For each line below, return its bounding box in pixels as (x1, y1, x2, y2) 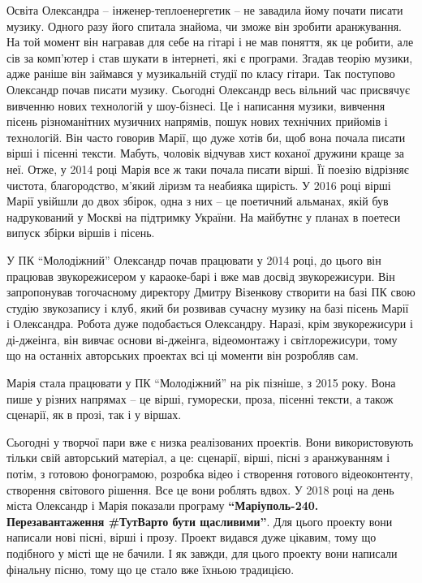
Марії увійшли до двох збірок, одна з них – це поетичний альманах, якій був (6, 192, 389, 209)
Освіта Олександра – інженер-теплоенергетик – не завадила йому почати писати (6, 2, 403, 18)
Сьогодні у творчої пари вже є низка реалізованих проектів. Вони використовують (6, 433, 414, 450)
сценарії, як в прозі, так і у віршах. (6, 406, 182, 423)
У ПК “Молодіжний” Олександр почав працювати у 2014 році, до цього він (6, 251, 381, 268)
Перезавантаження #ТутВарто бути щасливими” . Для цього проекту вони (6, 512, 393, 529)
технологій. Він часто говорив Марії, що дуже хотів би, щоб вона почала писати (6, 128, 406, 145)
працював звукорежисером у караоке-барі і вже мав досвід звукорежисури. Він (6, 267, 395, 284)
